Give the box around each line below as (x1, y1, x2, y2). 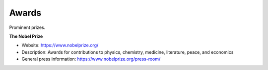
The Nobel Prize (9, 33, 43, 39)
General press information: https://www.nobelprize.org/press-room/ (21, 56, 161, 62)
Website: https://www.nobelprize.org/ (21, 42, 99, 48)
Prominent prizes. (9, 24, 46, 30)
